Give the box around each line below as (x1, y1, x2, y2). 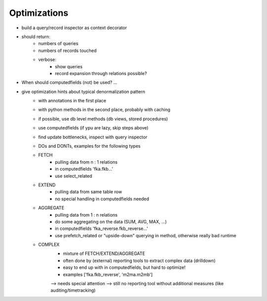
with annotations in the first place (38, 98, 106, 104)
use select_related (55, 173, 92, 179)
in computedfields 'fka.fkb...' (55, 166, 113, 172)
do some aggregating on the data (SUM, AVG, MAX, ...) (55, 218, 167, 224)
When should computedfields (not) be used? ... (21, 80, 118, 86)
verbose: (38, 57, 56, 63)
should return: (21, 34, 50, 40)
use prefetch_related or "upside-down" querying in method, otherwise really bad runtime (55, 232, 237, 238)
